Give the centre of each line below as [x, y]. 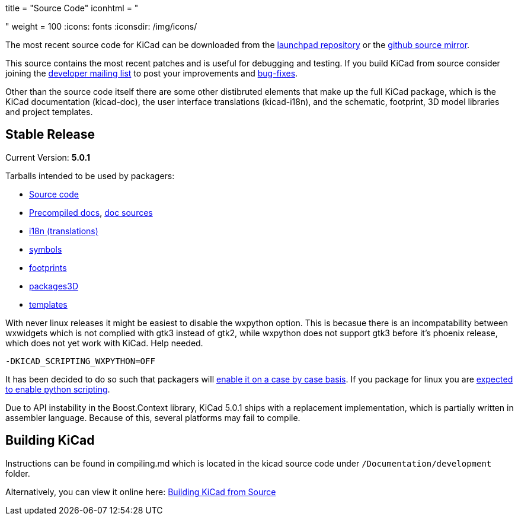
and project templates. [49, 112]
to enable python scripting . [58, 389]
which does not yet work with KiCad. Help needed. [104, 343]
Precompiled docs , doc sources [91, 212]
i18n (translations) [64, 231]
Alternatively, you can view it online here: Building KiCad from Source [141, 492]
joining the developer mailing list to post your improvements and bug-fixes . [152, 73]
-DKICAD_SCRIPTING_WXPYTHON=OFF [80, 361]
